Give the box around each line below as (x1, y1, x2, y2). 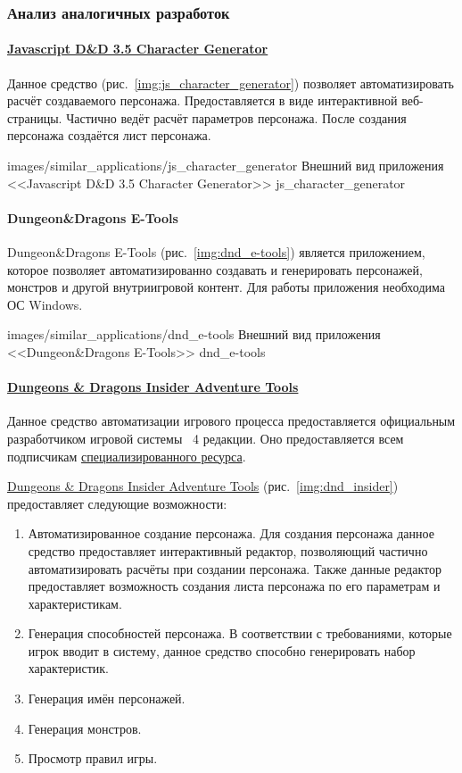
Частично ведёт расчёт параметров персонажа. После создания (66, 108, 407, 127)
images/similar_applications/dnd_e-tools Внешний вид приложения (7, 325, 381, 344)
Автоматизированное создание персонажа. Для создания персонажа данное (28, 524, 434, 543)
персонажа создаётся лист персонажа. (7, 126, 211, 145)
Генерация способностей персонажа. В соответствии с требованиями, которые (28, 624, 452, 643)
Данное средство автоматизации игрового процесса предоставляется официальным (7, 411, 456, 430)
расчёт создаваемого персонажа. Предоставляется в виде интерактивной (7, 91, 398, 110)
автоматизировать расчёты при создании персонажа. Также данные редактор (28, 559, 442, 578)
